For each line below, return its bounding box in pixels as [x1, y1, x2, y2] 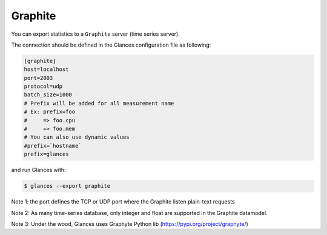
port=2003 [24, 74, 53, 81]
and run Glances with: [11, 167, 66, 174]
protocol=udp [24, 83, 63, 90]
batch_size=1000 [24, 91, 73, 98]
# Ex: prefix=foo [24, 108, 76, 115]
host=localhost [24, 66, 69, 73]
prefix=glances [24, 151, 69, 157]
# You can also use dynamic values [24, 134, 130, 141]
